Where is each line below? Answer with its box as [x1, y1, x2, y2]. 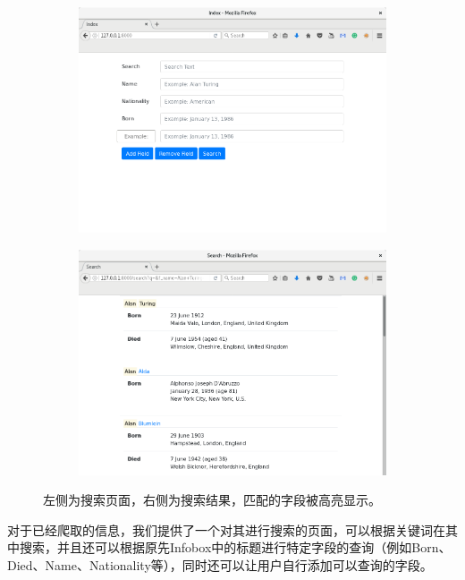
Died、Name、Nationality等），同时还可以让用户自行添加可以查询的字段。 [7, 555, 433, 574]
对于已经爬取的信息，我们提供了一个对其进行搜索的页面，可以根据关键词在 [7, 520, 445, 539]
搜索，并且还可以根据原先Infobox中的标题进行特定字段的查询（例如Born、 [19, 538, 452, 557]
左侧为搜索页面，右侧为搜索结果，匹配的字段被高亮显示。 [43, 490, 381, 509]
